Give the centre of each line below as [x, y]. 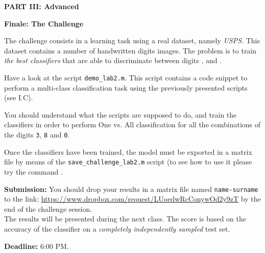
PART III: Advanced [42, 6]
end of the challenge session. [48, 208]
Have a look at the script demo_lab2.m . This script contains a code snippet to [126, 77]
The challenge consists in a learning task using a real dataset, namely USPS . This [132, 40]
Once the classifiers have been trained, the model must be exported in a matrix [128, 151]
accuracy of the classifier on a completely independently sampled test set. [117, 228]
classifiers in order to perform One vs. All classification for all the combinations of [132, 124]
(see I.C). [19, 97]
